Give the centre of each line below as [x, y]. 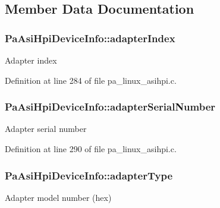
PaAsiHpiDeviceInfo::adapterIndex [90, 38]
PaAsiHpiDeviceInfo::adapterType [89, 175]
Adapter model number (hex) [58, 197]
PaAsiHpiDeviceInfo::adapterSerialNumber [110, 107]
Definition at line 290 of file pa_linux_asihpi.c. [91, 149]
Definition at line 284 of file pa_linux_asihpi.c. [91, 80]
